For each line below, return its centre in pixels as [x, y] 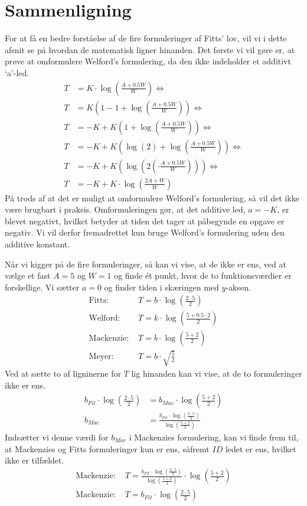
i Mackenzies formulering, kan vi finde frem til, [214, 437]
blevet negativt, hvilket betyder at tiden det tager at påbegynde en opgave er [145, 221]
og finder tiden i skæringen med [161, 287]
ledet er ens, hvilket [261, 448]
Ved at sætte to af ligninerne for [63, 373]
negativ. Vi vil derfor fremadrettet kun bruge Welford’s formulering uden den [145, 232]
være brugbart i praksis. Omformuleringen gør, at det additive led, [125, 209]
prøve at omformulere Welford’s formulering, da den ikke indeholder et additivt [148, 61]
